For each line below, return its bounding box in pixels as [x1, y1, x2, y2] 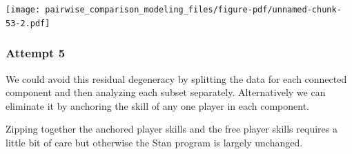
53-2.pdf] [6, 18, 50, 28]
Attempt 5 [6, 44, 66, 61]
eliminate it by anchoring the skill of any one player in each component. [6, 98, 309, 113]
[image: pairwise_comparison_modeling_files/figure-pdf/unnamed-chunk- [6, 5, 342, 15]
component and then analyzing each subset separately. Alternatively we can [6, 85, 326, 99]
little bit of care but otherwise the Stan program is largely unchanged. [6, 135, 303, 149]
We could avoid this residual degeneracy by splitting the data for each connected [6, 71, 347, 86]
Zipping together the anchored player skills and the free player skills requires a [6, 122, 338, 136]
